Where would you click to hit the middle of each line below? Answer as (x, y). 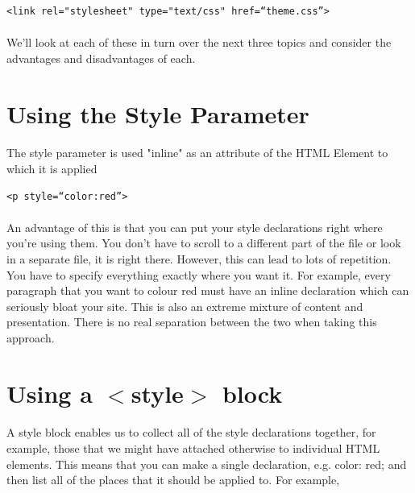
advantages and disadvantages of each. (101, 58)
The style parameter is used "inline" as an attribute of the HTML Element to (197, 153)
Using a (50, 393)
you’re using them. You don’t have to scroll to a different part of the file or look (204, 243)
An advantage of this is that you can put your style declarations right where (195, 227)
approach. (31, 337)
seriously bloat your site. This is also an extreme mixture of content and (185, 306)
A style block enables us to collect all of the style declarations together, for (191, 432)
